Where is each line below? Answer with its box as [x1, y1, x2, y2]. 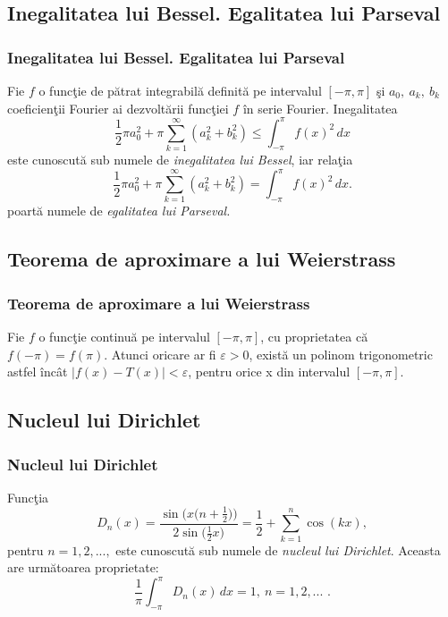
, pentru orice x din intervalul [188, 362, 351, 381]
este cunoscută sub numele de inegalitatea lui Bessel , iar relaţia [7, 150, 353, 169]
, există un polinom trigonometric [249, 344, 433, 363]
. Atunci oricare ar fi [104, 344, 216, 363]
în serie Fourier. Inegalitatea [242, 98, 398, 117]
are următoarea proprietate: [7, 558, 159, 577]
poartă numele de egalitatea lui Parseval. [7, 201, 231, 220]
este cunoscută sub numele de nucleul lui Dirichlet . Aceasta [115, 540, 441, 559]
